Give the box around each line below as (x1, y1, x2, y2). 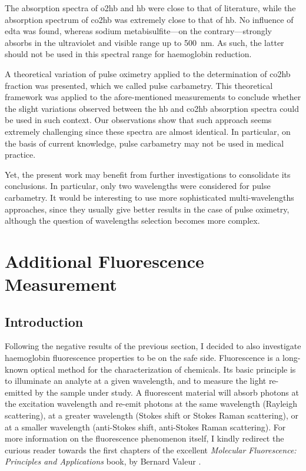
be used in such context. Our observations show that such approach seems (5, 114, 272, 126)
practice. (5, 148, 36, 161)
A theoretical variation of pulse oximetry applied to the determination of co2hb (5, 67, 291, 79)
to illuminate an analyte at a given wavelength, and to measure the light (5, 374, 267, 387)
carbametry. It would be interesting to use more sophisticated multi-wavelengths (5, 191, 294, 203)
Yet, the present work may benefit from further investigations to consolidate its (5, 168, 291, 180)
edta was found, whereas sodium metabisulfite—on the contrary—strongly (5, 25, 272, 37)
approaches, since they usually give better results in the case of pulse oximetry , (5, 203, 290, 215)
